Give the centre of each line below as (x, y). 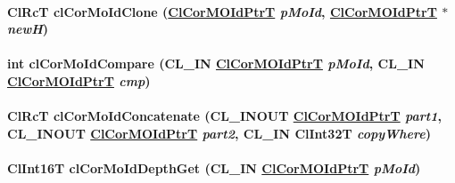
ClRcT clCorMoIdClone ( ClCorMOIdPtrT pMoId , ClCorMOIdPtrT (222, 11)
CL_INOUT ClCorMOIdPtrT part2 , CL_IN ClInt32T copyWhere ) (219, 133)
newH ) (28, 29)
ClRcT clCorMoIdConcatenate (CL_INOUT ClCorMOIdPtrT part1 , (224, 116)
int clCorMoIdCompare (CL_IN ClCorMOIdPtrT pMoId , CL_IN (216, 64)
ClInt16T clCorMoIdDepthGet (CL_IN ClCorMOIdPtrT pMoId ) (214, 167)
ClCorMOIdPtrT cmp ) (79, 80)
